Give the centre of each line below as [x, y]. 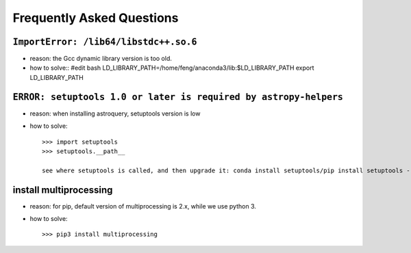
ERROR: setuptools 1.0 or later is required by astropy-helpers [178, 97]
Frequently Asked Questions [96, 18]
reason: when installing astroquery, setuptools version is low [115, 114]
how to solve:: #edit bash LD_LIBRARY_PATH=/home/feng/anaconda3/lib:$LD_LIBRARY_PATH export [172, 68]
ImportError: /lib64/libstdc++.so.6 [105, 42]
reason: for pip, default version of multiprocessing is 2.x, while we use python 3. [143, 206]
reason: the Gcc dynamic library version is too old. [101, 59]
